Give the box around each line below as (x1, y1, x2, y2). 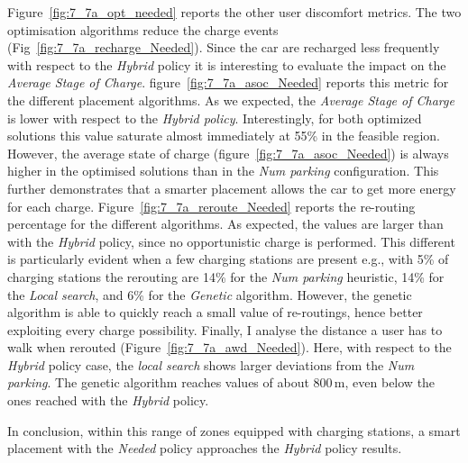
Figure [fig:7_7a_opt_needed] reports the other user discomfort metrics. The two (7, 3, 462, 21)
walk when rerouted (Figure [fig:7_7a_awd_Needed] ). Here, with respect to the (7, 338, 452, 357)
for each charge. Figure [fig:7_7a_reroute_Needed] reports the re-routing (7, 196, 416, 215)
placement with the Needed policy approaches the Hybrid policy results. (7, 439, 402, 458)
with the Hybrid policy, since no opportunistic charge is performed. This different (7, 231, 455, 250)
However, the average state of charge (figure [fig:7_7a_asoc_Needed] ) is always (7, 143, 449, 162)
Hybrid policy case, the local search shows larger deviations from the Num (7, 355, 415, 374)
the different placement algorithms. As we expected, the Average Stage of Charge (7, 90, 454, 109)
